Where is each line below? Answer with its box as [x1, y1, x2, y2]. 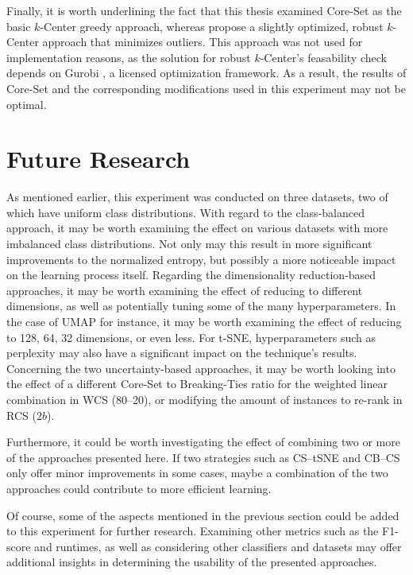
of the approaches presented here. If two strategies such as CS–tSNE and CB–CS [6, 449, 400, 465]
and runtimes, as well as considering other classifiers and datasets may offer [34, 538, 402, 554]
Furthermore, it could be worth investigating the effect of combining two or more [6, 433, 400, 450]
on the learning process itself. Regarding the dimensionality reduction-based [6, 266, 376, 283]
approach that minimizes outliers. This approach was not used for [42, 33, 363, 50]
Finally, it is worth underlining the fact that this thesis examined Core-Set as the [6, 2, 402, 18]
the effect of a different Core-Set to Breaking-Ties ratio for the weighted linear [6, 375, 388, 392]
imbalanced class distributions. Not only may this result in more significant [6, 235, 372, 252]
